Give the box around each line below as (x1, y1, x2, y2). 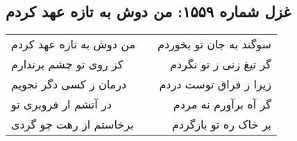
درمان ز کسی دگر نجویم (11, 76, 127, 93)
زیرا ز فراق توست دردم (159, 76, 271, 93)
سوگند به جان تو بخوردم (158, 36, 271, 53)
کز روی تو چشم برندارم (11, 56, 124, 73)
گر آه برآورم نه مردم (173, 96, 271, 113)
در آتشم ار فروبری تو (11, 96, 112, 113)
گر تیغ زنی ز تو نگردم (169, 56, 271, 73)
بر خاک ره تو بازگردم (171, 116, 271, 133)
